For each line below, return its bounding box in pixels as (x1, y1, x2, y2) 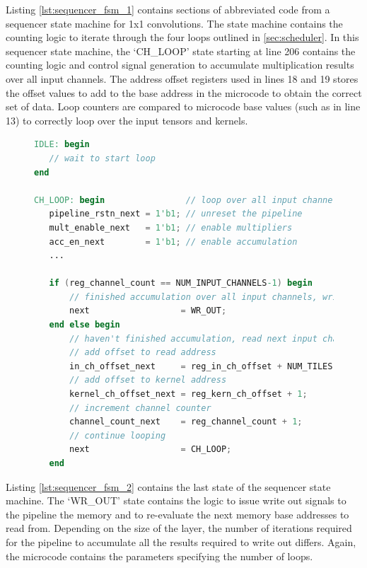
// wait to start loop (49, 153, 156, 163)
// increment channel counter (69, 402, 211, 413)
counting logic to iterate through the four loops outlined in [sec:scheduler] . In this (6, 30, 359, 45)
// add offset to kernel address (69, 375, 227, 386)
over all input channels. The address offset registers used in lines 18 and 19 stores (6, 71, 359, 86)
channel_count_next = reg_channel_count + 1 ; (69, 417, 303, 427)
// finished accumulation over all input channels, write (69, 291, 348, 302)
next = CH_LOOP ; (69, 444, 232, 455)
